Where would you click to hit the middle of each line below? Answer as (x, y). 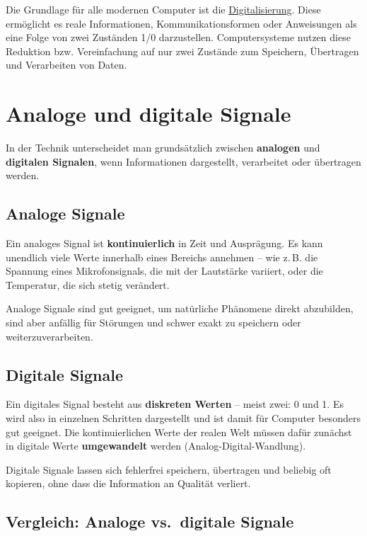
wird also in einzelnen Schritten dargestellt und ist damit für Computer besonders (183, 418)
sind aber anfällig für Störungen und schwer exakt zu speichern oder (153, 323)
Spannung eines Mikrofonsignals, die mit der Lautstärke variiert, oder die (164, 271)
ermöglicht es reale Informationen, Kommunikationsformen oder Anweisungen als (181, 23)
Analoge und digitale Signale (148, 114)
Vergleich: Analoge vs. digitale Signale (150, 521)
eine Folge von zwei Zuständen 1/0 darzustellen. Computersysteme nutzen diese (178, 37)
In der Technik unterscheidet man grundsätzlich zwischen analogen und (163, 148)
